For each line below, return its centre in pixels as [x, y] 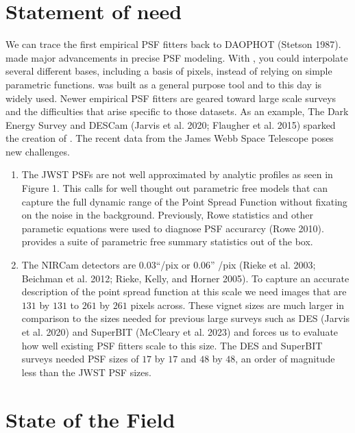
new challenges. [38, 151]
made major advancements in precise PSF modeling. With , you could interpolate [177, 57]
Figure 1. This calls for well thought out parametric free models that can [175, 188]
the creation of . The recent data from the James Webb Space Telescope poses [170, 138]
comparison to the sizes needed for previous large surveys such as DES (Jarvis [186, 318]
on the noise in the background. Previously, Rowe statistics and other [167, 215]
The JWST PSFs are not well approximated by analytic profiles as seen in [177, 174]
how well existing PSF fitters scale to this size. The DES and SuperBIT [172, 345]
